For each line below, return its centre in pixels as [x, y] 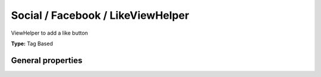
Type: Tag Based [32, 43]
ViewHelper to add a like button [50, 33]
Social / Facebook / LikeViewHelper [100, 15]
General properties [47, 60]
